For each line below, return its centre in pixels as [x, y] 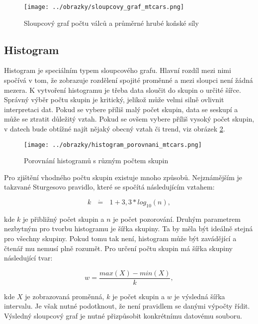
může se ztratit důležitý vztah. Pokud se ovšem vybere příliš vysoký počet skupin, [129, 119]
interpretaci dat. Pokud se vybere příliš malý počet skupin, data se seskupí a [121, 109]
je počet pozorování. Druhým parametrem [177, 219]
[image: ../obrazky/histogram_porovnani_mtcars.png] [113, 145]
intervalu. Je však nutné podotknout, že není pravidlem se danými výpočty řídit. [127, 306]
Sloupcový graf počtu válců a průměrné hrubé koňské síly [111, 23]
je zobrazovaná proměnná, [65, 296]
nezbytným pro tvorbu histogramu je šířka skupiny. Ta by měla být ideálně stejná [129, 228]
